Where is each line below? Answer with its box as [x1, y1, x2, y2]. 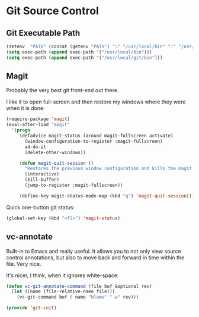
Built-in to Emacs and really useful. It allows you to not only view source [6, 247, 182, 255]
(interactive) [24, 171, 60, 177]
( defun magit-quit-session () [19, 160, 94, 166]
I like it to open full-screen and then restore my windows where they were [6, 98, 186, 105]
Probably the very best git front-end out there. [6, 87, 119, 94]
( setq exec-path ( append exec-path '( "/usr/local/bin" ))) [6, 49, 152, 55]
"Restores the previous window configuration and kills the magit [24, 165, 192, 172]
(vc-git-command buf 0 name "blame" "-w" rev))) [17, 294, 139, 300]
